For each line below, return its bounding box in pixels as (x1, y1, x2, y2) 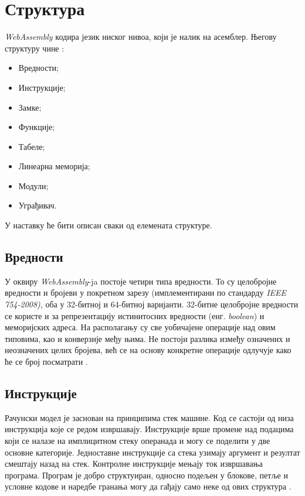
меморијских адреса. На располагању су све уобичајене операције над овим (5, 321, 276, 333)
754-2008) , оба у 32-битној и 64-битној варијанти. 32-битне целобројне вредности (5, 298, 299, 310)
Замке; (18, 101, 42, 113)
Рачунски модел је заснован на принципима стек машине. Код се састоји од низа (5, 411, 294, 423)
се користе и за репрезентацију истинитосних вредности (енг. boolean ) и (5, 309, 265, 321)
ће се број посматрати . (5, 355, 88, 368)
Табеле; (18, 140, 45, 152)
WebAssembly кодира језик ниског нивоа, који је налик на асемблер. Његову (5, 30, 277, 43)
